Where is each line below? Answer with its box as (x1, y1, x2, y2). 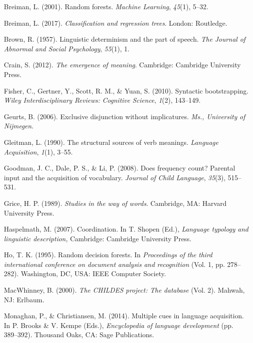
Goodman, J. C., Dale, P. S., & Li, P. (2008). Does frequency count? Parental (4, 163, 236, 173)
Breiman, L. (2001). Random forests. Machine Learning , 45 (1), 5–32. (4, 1, 208, 11)
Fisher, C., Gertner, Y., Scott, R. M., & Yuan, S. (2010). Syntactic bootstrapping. (4, 85, 249, 95)
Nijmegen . (4, 121, 34, 131)
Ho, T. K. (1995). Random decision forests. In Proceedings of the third (4, 249, 213, 260)
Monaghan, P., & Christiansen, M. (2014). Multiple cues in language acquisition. (4, 311, 244, 321)
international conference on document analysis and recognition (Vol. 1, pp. (4, 259, 225, 269)
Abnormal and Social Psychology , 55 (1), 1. (4, 43, 130, 53)
